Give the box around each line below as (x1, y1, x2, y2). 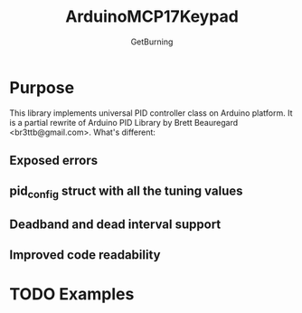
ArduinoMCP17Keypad (64, 6, 240, 27)
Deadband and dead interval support (9, 217, 222, 232)
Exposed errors (9, 153, 98, 168)
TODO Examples (9, 283, 135, 304)
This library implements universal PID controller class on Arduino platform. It (9, 107, 293, 119)
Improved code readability (9, 247, 161, 263)
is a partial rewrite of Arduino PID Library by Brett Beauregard (9, 117, 239, 128)
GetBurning (130, 36, 174, 47)
